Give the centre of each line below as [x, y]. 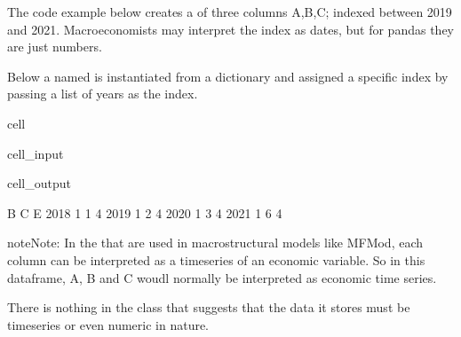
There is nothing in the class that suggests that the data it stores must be [209, 307]
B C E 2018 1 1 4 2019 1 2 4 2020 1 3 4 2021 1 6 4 [145, 212]
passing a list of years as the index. [103, 94]
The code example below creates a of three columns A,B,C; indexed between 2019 [230, 12]
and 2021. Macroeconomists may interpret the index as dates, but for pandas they [230, 29]
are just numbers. [55, 47]
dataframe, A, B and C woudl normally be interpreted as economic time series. [222, 277]
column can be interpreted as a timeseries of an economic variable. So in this [216, 259]
